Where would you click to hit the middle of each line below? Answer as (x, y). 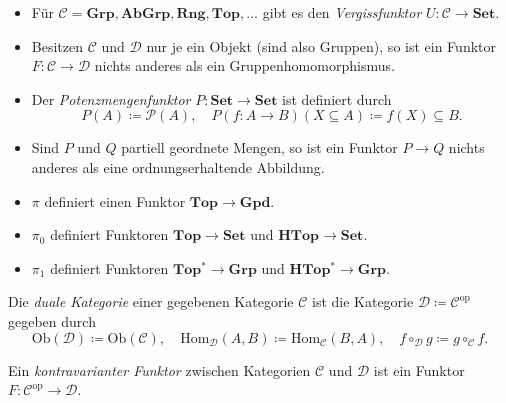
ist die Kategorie (362, 301)
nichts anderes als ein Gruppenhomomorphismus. (244, 65)
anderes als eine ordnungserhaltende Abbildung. (178, 166)
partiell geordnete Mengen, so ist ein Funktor (259, 147)
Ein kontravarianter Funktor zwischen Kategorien (159, 369)
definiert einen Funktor (115, 200)
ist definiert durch (337, 98)
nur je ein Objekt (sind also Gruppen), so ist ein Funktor (321, 45)
